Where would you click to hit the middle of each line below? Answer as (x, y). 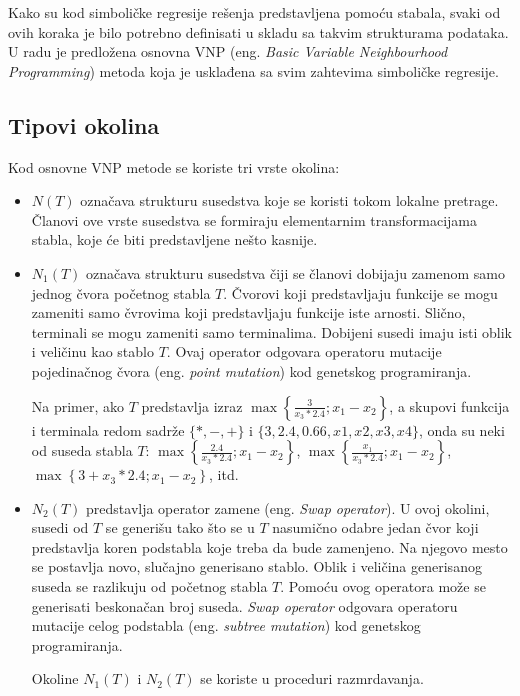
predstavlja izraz (192, 405)
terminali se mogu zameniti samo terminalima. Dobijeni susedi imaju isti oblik (271, 331)
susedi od (60, 527)
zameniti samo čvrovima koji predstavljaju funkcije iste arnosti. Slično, (248, 312)
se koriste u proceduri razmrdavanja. (312, 678)
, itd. (224, 474)
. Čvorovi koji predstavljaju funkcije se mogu (360, 292)
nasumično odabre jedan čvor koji (375, 527)
